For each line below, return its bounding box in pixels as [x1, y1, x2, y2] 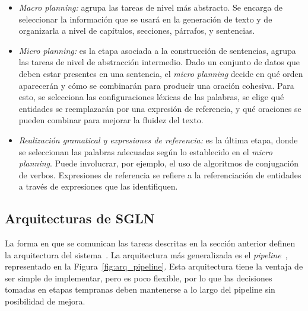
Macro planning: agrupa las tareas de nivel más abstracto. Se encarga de [18, 1, 283, 13]
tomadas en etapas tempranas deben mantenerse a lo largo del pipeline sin [5, 283, 275, 296]
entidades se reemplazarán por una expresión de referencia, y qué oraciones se [18, 102, 301, 114]
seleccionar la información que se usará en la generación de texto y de [18, 12, 272, 25]
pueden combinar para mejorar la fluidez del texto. [18, 114, 204, 126]
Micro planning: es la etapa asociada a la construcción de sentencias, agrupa [18, 44, 296, 56]
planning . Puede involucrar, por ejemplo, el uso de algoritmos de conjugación [18, 157, 299, 169]
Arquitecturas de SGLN [5, 209, 155, 227]
